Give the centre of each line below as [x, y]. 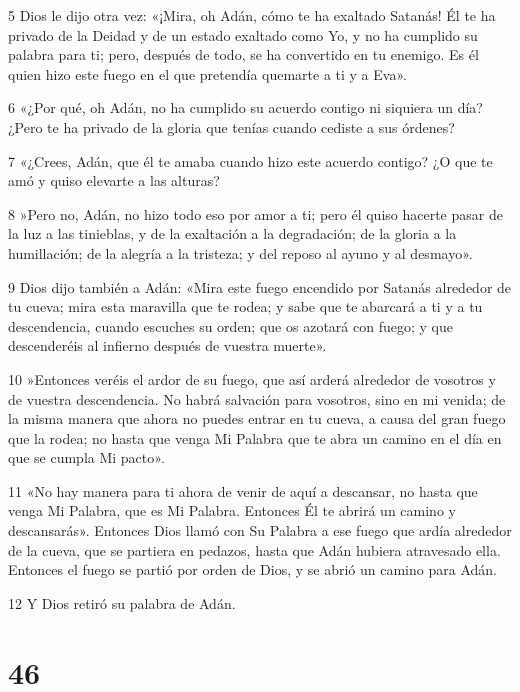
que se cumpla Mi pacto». [86, 457]
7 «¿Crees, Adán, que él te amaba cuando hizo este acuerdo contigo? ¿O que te [250, 160]
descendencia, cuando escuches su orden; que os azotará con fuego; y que [230, 325]
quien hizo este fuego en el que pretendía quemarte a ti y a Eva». [207, 73]
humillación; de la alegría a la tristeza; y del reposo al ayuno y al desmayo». [240, 252]
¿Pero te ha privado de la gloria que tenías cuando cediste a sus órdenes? [231, 126]
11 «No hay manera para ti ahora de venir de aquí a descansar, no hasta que [243, 490]
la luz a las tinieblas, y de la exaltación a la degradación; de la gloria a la [232, 233]
